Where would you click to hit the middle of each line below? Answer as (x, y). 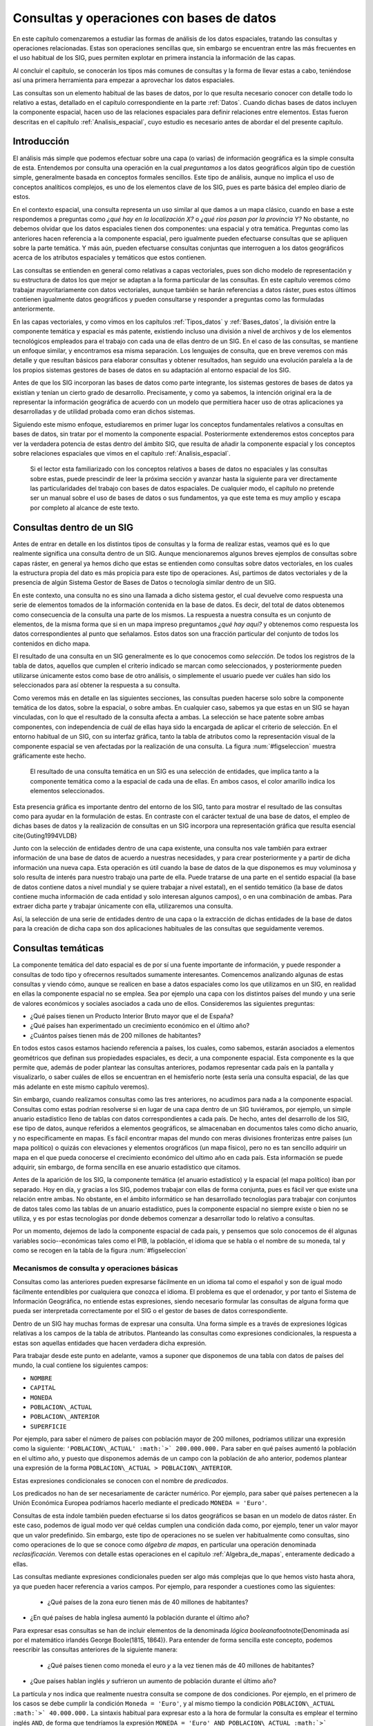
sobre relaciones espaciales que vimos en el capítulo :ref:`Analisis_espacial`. (122, 453)
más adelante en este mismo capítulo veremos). (81, 1087)
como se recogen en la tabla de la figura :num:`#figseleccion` (100, 1250)
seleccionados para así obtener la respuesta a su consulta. (97, 685)
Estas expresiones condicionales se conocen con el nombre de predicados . (121, 1480)
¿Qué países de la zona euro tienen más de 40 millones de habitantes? (148, 1602)
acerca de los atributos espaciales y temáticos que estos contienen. (109, 258)
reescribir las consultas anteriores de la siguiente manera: (95, 1649)
